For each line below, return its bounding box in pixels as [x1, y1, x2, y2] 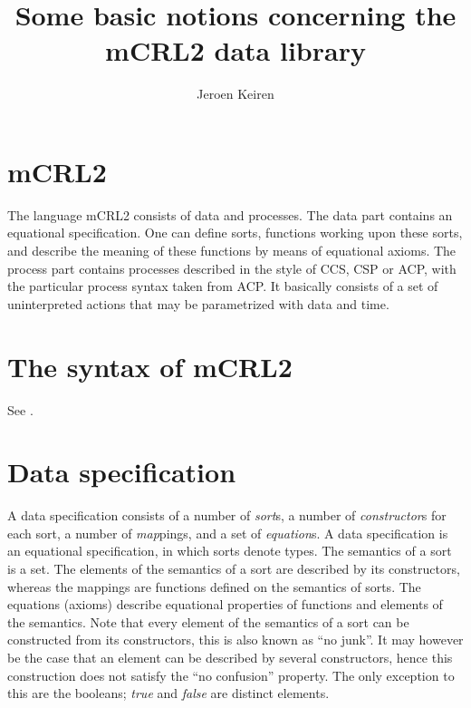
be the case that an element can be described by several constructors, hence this [7, 648, 453, 666]
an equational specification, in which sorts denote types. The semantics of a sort [7, 541, 452, 560]
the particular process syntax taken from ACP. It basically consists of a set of [7, 276, 438, 296]
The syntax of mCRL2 [7, 347, 293, 384]
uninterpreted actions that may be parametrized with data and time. [7, 294, 389, 313]
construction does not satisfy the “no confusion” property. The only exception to [7, 665, 455, 684]
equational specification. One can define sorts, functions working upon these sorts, [7, 223, 463, 242]
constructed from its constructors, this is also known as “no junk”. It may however [7, 630, 464, 649]
